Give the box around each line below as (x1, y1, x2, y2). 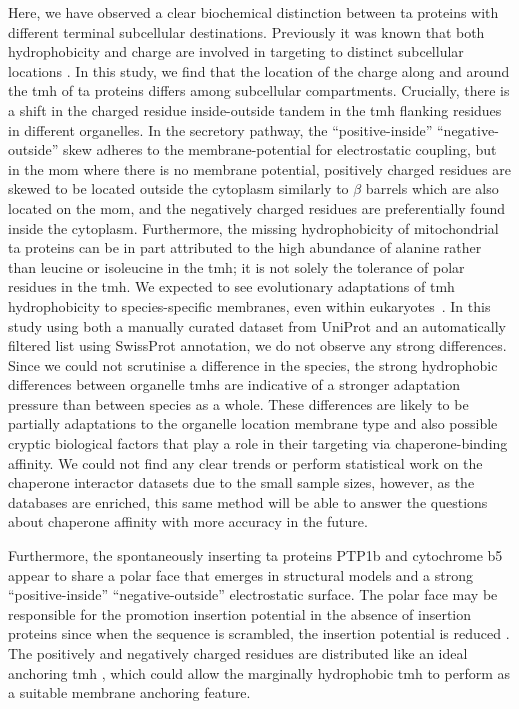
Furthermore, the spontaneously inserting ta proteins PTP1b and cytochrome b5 (8, 545, 503, 566)
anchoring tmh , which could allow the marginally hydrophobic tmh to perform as (8, 662, 511, 683)
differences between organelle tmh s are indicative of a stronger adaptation (8, 374, 460, 395)
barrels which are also (365, 178, 499, 199)
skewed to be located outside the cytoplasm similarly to (8, 178, 349, 199)
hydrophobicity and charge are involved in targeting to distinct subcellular (8, 41, 464, 62)
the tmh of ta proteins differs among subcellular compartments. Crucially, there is (8, 80, 510, 101)
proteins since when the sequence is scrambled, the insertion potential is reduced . (8, 623, 510, 644)
